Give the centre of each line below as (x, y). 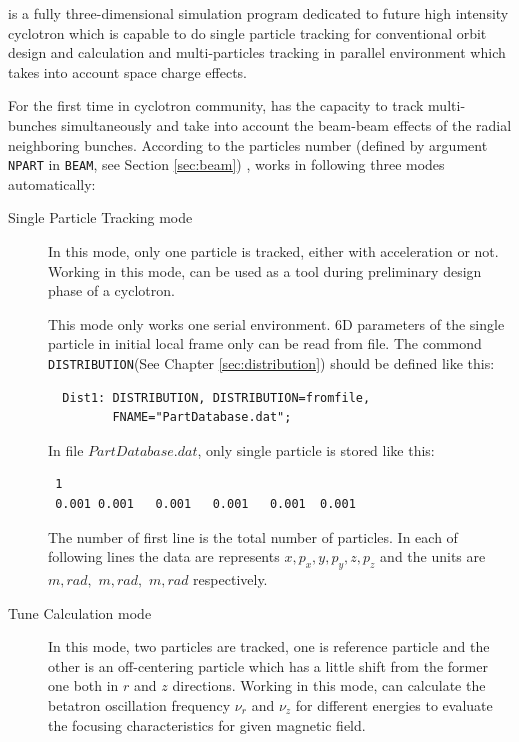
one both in (83, 685)
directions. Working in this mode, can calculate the (329, 685)
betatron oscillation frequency (139, 704)
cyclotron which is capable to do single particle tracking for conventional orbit (247, 32)
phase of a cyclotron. (111, 290)
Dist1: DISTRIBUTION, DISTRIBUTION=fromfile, (216, 397)
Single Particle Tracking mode (100, 217)
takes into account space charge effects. (127, 71)
